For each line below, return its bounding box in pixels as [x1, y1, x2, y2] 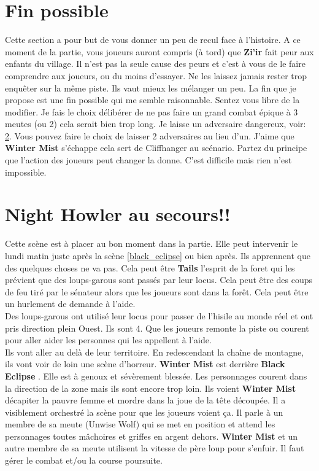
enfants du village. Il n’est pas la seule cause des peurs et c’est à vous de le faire [5, 57, 306, 70]
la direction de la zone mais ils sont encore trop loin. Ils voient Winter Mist [5, 381, 296, 394]
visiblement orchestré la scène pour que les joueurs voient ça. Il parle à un [5, 405, 283, 418]
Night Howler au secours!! [5, 201, 231, 227]
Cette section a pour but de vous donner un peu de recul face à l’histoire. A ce [5, 33, 301, 46]
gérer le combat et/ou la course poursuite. [5, 454, 163, 467]
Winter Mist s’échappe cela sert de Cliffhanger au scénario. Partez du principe [5, 141, 307, 154]
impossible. [5, 165, 47, 178]
